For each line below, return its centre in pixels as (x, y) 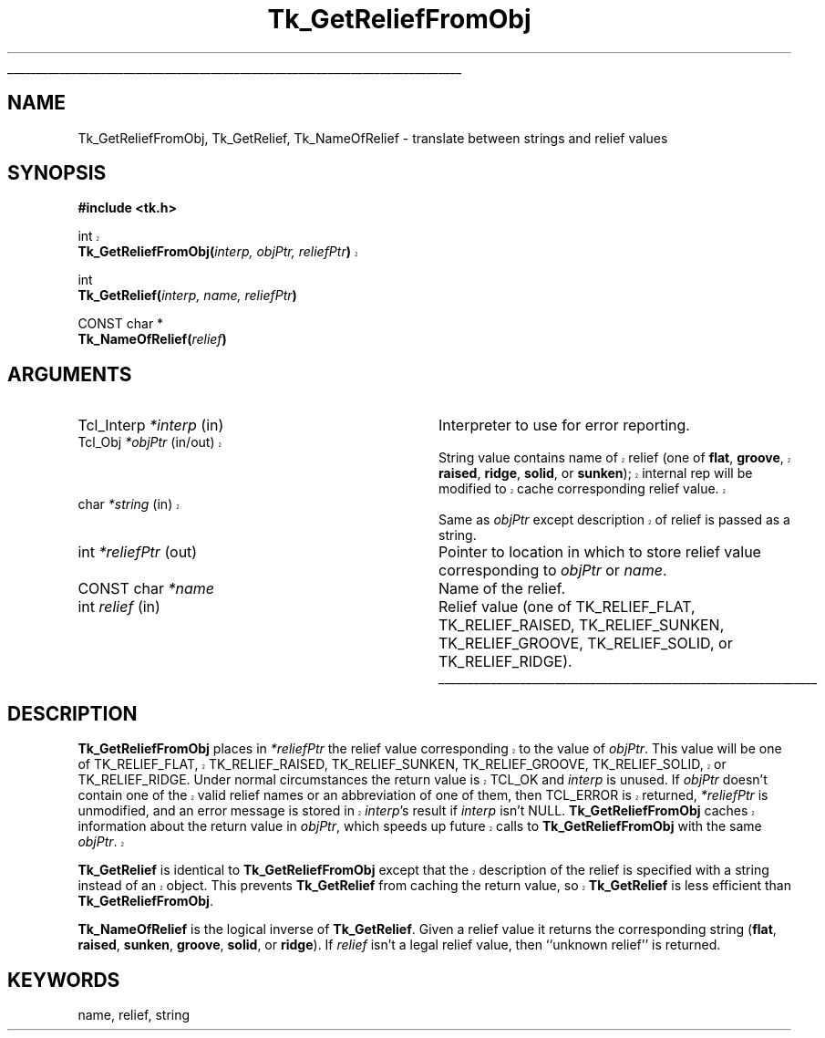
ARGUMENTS (70, 374)
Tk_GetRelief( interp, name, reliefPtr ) (187, 296)
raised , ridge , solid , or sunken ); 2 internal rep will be (596, 473)
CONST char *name (146, 589)
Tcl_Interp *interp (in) (151, 426)
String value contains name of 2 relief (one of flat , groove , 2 (615, 458)
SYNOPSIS (57, 173)
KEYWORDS (64, 980)
